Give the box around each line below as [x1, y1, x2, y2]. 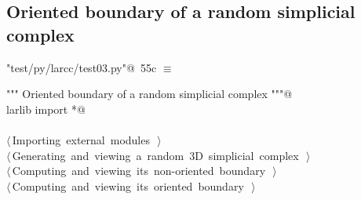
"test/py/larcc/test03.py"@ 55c [6, 59, 157, 75]
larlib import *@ [6, 100, 86, 117]
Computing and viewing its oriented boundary [12, 177, 244, 194]
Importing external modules [12, 131, 150, 147]
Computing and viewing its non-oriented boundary [12, 162, 266, 179]
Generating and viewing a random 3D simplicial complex [12, 147, 299, 163]
